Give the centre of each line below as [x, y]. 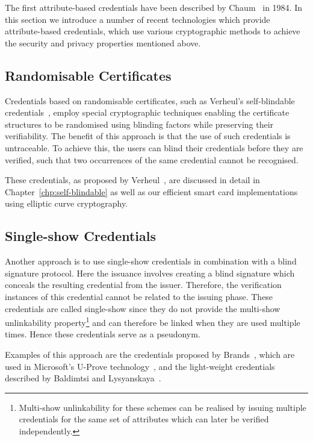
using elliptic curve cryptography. [67, 203]
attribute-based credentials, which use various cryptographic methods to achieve [153, 31]
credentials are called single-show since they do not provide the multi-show [143, 308]
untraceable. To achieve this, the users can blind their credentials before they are [154, 147]
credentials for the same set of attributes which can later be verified [144, 419]
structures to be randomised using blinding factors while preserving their [139, 124]
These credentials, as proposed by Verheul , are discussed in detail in [132, 180]
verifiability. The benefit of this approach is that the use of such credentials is [148, 136]
